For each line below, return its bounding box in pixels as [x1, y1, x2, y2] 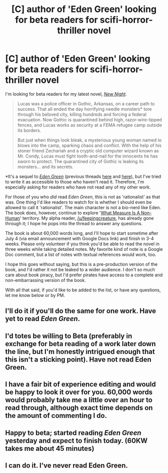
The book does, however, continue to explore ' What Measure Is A [5, 210, 140, 216]
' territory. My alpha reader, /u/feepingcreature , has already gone [19, 215, 154, 221]
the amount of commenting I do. [5, 411, 107, 420]
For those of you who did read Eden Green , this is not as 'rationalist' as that [5, 194, 160, 200]
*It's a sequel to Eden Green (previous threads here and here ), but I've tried [5, 173, 161, 179]
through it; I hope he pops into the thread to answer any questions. [5, 220, 142, 226]
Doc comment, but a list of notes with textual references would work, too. [5, 251, 156, 257]
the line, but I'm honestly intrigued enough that [5, 347, 155, 356]
